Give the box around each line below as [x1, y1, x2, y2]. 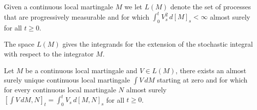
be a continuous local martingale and [25, 65, 137, 75]
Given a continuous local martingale [4, 1, 113, 11]
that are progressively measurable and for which [4, 11, 150, 22]
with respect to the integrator [4, 49, 94, 59]
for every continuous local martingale [4, 84, 116, 95]
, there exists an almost [175, 65, 247, 75]
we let [124, 1, 142, 11]
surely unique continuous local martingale [4, 75, 130, 85]
